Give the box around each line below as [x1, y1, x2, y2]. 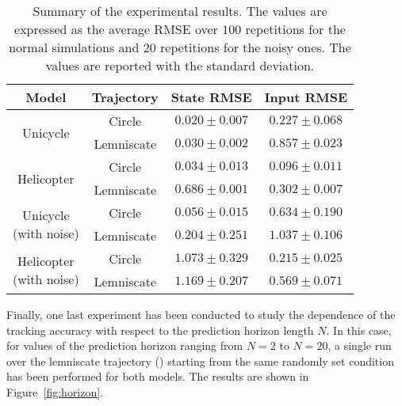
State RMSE [170, 88, 252, 106]
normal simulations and [9, 38, 140, 56]
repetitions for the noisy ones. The [160, 38, 351, 56]
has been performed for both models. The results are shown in [6, 368, 309, 385]
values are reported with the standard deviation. [45, 56, 315, 74]
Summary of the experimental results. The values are [33, 2, 327, 20]
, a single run [327, 337, 392, 354]
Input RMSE [264, 88, 348, 106]
